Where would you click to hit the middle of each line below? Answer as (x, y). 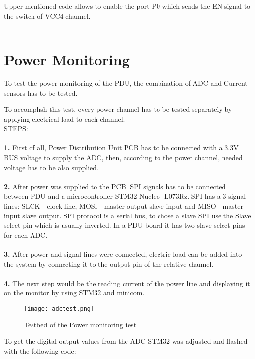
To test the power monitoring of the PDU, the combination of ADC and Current (126, 83)
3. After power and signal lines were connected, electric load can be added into (123, 254)
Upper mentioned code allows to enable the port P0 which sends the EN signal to (127, 6)
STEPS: (16, 128)
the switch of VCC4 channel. (47, 16)
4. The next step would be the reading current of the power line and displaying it (127, 283)
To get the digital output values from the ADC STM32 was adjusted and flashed (126, 341)
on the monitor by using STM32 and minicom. (74, 293)
